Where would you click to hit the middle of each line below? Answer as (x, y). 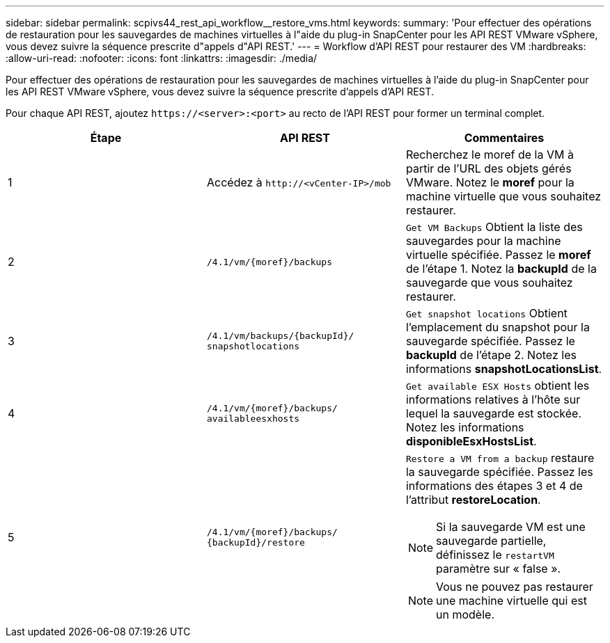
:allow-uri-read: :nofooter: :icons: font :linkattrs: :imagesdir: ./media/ (162, 58)
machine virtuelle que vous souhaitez (503, 196)
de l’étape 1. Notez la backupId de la (501, 269)
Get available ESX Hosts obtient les (498, 386)
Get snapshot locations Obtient (486, 313)
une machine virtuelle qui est (511, 601)
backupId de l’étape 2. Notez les (491, 355)
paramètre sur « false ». (499, 569)
